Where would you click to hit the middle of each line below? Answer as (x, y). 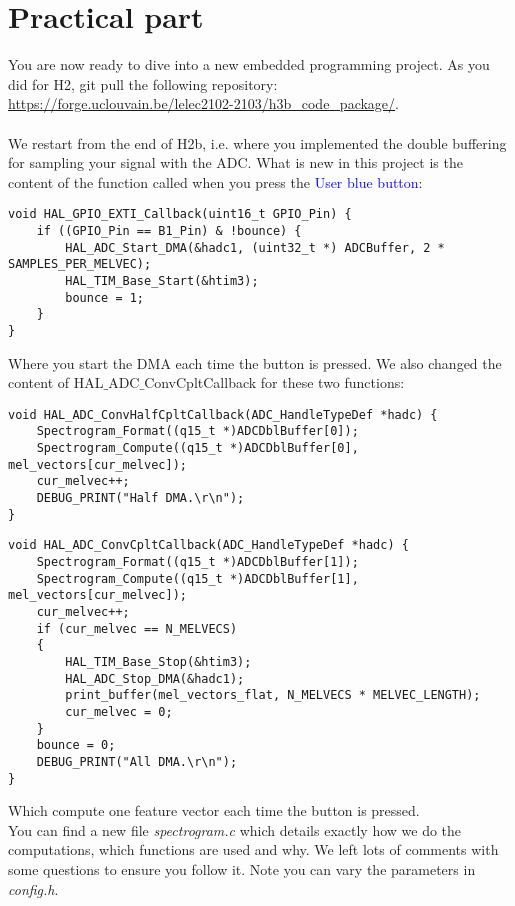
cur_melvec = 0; (119, 711)
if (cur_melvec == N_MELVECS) (137, 628)
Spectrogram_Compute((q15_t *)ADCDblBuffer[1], (197, 578)
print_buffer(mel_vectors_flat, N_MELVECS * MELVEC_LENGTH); (273, 695)
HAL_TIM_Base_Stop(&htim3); (158, 661)
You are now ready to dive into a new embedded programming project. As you (249, 64)
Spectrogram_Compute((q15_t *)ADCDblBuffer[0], (197, 448)
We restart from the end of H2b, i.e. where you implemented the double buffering (257, 142)
